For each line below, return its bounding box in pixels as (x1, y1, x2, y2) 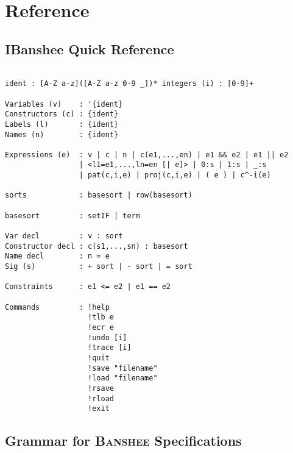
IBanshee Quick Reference (5, 39, 174, 58)
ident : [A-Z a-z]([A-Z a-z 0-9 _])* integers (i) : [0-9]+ (5, 79, 254, 88)
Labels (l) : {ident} (5, 119, 119, 129)
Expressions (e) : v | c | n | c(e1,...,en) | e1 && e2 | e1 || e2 (5, 150, 289, 159)
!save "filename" (88, 363, 158, 373)
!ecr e (88, 323, 114, 332)
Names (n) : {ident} (5, 130, 119, 139)
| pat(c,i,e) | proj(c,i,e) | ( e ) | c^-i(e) (79, 171, 271, 180)
